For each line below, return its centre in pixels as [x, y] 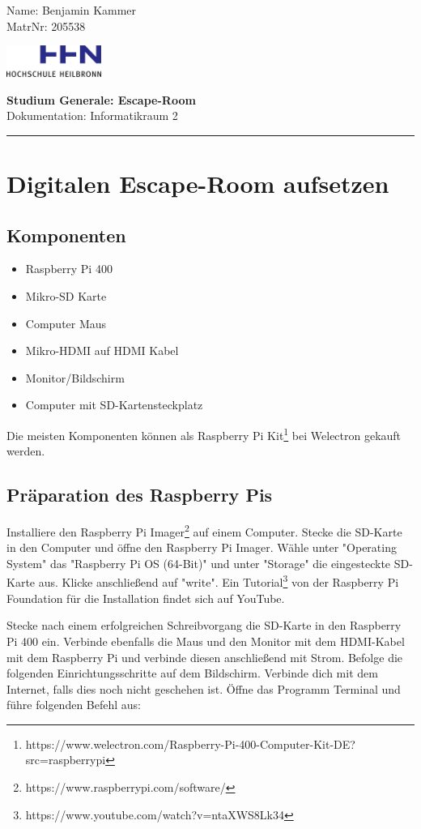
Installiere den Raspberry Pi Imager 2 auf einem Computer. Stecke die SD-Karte [204, 530]
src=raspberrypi [66, 760]
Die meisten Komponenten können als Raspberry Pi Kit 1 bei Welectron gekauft [204, 434]
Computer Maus [66, 323]
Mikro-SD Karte [66, 296]
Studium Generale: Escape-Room [101, 99]
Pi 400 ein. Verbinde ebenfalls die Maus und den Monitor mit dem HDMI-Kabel [206, 641]
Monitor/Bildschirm [75, 377]
